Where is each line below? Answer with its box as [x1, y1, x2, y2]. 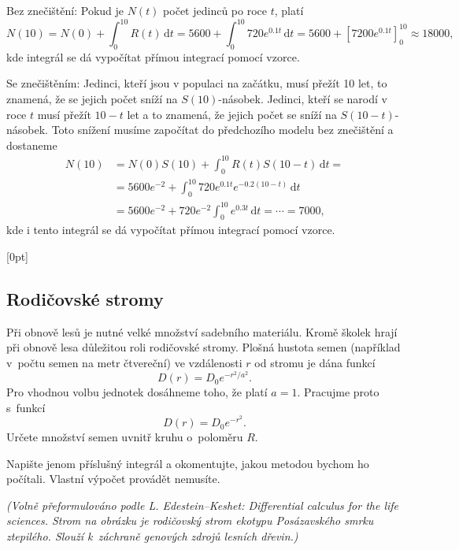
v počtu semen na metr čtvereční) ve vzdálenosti [6, 355, 242, 371]
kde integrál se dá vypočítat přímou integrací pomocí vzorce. [6, 48, 300, 65]
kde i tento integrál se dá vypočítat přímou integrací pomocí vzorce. [6, 221, 335, 238]
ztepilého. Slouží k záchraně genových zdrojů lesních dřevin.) [6, 528, 298, 544]
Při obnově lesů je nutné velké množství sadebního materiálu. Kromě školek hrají [6, 323, 398, 340]
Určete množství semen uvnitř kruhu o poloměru [6, 429, 243, 445]
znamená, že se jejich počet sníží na [6, 91, 178, 107]
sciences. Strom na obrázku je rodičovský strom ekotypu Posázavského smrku [6, 512, 374, 529]
